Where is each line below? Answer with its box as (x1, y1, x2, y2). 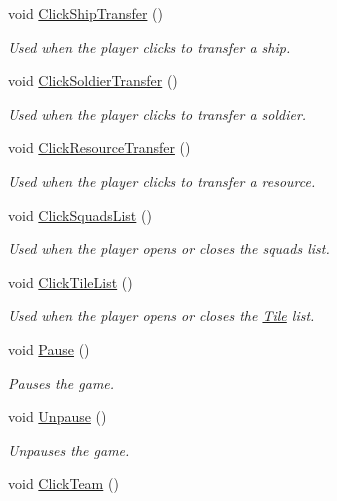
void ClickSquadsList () (8, 204, 152, 225)
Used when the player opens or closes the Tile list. (8, 305, 315, 326)
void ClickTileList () (8, 271, 133, 292)
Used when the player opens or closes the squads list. (8, 238, 330, 259)
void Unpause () (8, 406, 107, 427)
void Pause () (8, 338, 90, 359)
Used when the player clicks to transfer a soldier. (8, 103, 307, 124)
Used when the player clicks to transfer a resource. (8, 170, 316, 191)
